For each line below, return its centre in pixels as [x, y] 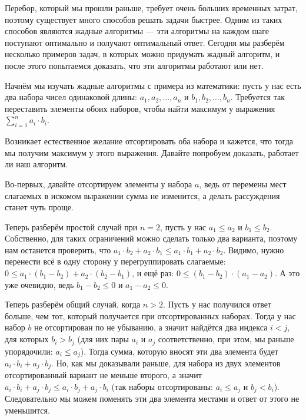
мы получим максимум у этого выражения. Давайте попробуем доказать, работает [152, 152]
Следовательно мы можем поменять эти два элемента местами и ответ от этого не [152, 398]
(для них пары [103, 339]
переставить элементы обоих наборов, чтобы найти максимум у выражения [140, 108]
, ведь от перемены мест [243, 183]
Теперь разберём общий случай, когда [73, 304]
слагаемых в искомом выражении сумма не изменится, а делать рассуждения [142, 195]
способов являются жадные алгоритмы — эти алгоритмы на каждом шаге [137, 31]
